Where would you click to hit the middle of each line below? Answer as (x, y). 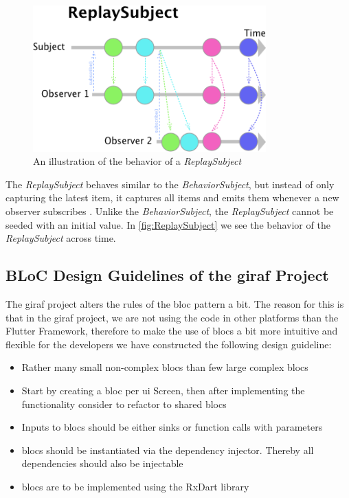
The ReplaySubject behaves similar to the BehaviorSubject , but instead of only (170, 184)
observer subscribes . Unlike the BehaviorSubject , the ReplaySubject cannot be (170, 211)
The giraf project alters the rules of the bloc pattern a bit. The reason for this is (175, 304)
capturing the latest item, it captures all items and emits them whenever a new (172, 197)
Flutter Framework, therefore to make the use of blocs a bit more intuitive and (172, 331)
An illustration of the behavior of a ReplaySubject (137, 161)
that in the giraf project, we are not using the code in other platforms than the (172, 317)
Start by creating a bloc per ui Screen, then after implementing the (163, 391)
